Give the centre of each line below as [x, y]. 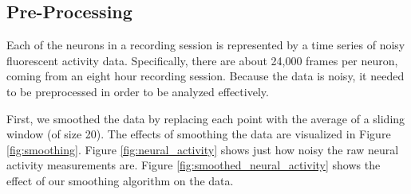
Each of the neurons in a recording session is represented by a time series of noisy [206, 45]
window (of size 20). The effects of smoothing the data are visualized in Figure [199, 134]
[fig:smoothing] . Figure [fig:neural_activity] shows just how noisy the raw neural [203, 149]
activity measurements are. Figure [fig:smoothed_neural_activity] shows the [194, 165]
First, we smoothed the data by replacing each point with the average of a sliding [206, 118]
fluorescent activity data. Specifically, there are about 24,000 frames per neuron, [202, 60]
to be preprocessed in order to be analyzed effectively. [138, 91]
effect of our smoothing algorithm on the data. [120, 180]
